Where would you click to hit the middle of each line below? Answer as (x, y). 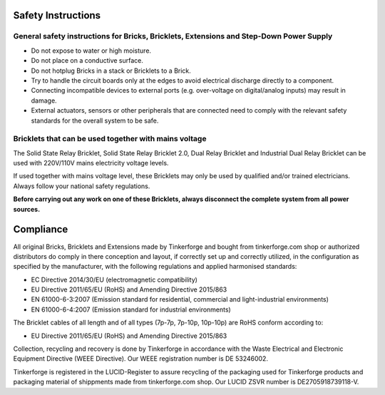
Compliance (41, 229)
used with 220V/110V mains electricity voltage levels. (91, 163)
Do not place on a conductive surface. (87, 61)
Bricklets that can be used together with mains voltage (110, 139)
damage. (44, 101)
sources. (27, 209)
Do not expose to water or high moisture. (91, 51)
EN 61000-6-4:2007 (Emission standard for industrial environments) (131, 309)
